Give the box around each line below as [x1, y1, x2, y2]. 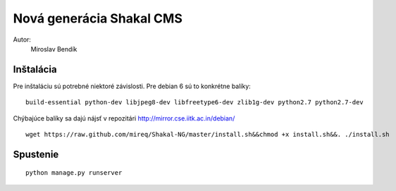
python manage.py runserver [25, 169, 123, 177]
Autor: [13, 35, 32, 44]
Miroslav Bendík [30, 44, 78, 53]
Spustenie [13, 148, 59, 160]
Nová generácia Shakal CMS [13, 11, 182, 26]
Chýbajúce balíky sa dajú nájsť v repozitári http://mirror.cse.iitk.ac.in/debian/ [13, 113, 235, 123]
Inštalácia [13, 63, 57, 75]
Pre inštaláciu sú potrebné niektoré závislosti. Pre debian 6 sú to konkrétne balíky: [13, 82, 252, 90]
